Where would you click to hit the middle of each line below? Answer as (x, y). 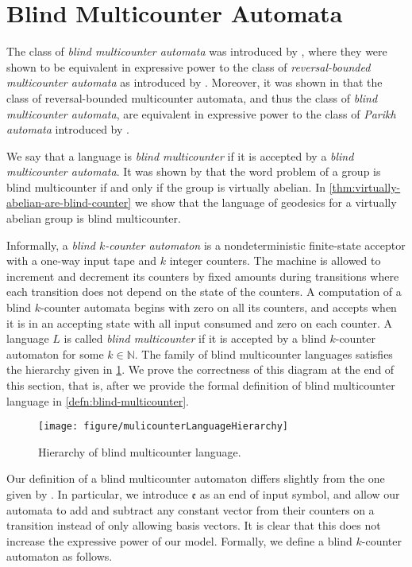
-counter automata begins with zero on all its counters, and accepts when (219, 307)
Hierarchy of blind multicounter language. (140, 451)
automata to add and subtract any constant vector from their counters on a (191, 509)
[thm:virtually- (365, 186)
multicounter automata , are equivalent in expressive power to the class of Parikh (201, 113)
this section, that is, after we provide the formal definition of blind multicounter (201, 385)
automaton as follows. (60, 556)
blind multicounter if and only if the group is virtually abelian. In (166, 186)
